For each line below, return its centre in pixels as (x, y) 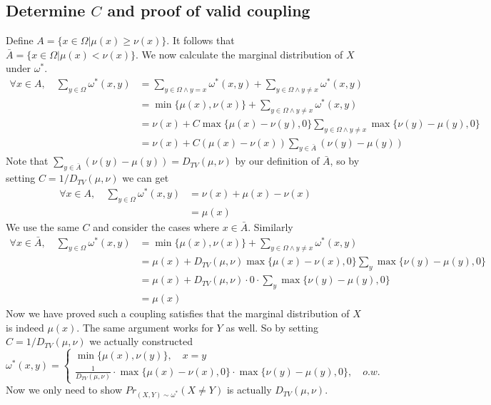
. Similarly (270, 226)
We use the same (42, 226)
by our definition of (277, 161)
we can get (146, 178)
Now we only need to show (64, 390)
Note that (27, 161)
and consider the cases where (156, 226)
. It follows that (201, 40)
